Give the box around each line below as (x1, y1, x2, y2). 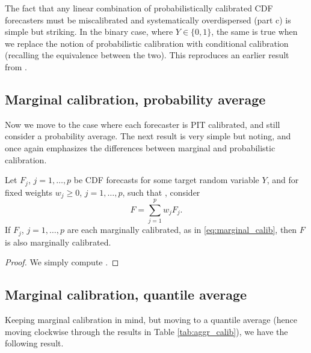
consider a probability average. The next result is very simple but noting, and (5, 130, 291, 142)
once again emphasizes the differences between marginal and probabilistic (5, 141, 276, 154)
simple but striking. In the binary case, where (5, 25, 173, 38)
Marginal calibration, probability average (5, 89, 266, 108)
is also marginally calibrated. (5, 235, 111, 248)
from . (5, 60, 28, 73)
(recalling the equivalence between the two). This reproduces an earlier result (5, 49, 289, 61)
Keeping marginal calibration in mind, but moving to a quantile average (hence (5, 313, 297, 326)
